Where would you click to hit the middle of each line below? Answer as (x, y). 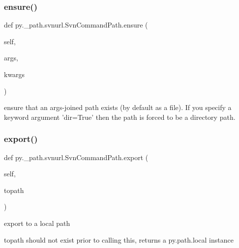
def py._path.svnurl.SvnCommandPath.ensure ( (76, 25)
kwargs (15, 74)
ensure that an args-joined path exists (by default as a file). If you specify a (118, 107)
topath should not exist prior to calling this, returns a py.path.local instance (119, 239)
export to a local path (37, 223)
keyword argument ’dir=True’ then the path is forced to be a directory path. (120, 117)
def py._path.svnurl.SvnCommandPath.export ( (76, 157)
